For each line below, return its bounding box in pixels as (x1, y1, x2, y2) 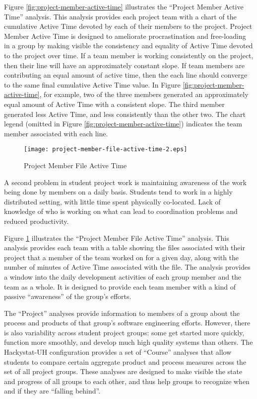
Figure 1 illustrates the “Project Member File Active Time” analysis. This (4, 232, 229, 243)
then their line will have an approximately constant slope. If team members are (4, 60, 245, 70)
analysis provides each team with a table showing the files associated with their (4, 242, 245, 253)
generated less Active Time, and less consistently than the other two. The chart (4, 108, 246, 119)
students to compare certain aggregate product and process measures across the (4, 356, 247, 367)
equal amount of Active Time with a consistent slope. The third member (4, 99, 225, 109)
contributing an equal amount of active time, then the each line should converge (4, 70, 248, 80)
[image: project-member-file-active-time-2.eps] (24, 146, 188, 153)
